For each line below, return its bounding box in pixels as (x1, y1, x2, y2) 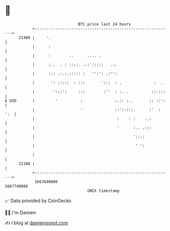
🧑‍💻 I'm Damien (5, 209, 36, 216)
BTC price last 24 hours (78, 22, 131, 27)
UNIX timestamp (87, 188, 120, 193)
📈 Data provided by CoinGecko (5, 198, 72, 204)
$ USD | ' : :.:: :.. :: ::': (5, 98, 166, 103)
